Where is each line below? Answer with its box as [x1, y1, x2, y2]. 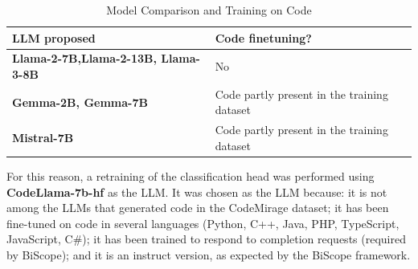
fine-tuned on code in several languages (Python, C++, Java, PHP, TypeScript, [6, 214, 400, 231]
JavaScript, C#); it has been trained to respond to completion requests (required [6, 230, 406, 247]
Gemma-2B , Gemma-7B [12, 93, 148, 110]
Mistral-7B [12, 129, 74, 146]
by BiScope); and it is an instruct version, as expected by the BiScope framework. [6, 246, 411, 263]
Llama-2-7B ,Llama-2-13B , [12, 50, 157, 67]
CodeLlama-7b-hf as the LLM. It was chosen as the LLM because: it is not [6, 183, 387, 200]
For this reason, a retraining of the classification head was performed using [6, 168, 375, 184]
